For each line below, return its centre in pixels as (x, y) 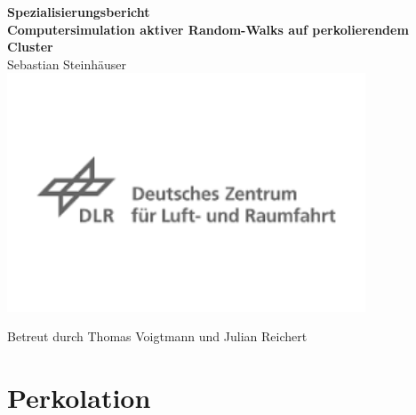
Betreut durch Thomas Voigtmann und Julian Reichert (157, 336)
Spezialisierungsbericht (79, 12)
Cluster (30, 47)
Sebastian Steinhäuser (67, 64)
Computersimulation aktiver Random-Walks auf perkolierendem (208, 29)
